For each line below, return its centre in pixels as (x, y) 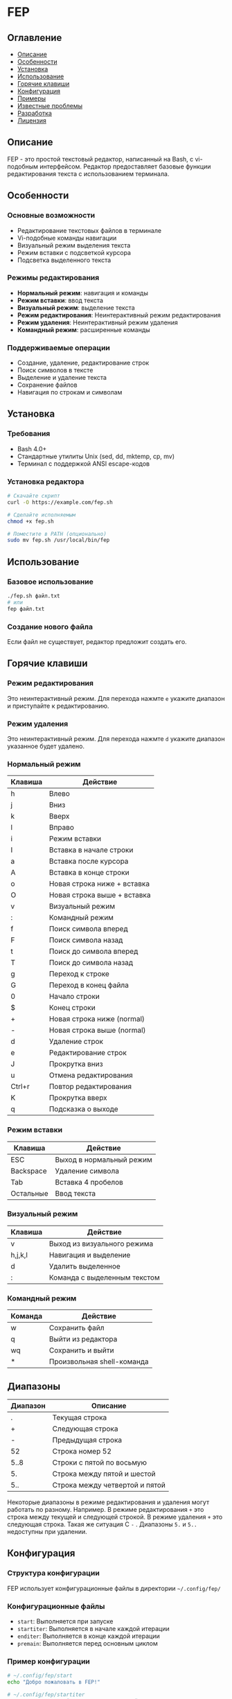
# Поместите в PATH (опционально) (57, 534)
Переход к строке (79, 974)
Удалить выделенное (85, 1266)
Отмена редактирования (91, 1075)
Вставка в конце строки (89, 873)
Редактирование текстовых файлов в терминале (89, 230)
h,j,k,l (19, 1255)
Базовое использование (50, 582)
